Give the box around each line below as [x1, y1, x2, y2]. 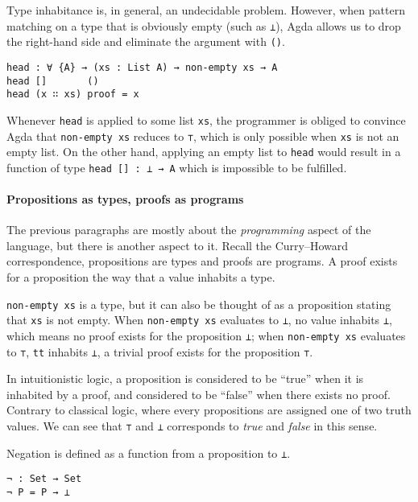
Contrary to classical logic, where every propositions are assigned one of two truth [6, 401, 412, 418]
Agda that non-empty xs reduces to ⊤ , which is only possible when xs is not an [6, 127, 399, 144]
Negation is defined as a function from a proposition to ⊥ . [6, 444, 291, 461]
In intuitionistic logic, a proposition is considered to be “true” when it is [6, 370, 364, 387]
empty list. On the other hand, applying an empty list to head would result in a [6, 143, 401, 160]
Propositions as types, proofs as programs [6, 191, 244, 208]
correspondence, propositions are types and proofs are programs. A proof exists [6, 253, 398, 270]
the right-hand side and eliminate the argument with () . [6, 33, 285, 50]
